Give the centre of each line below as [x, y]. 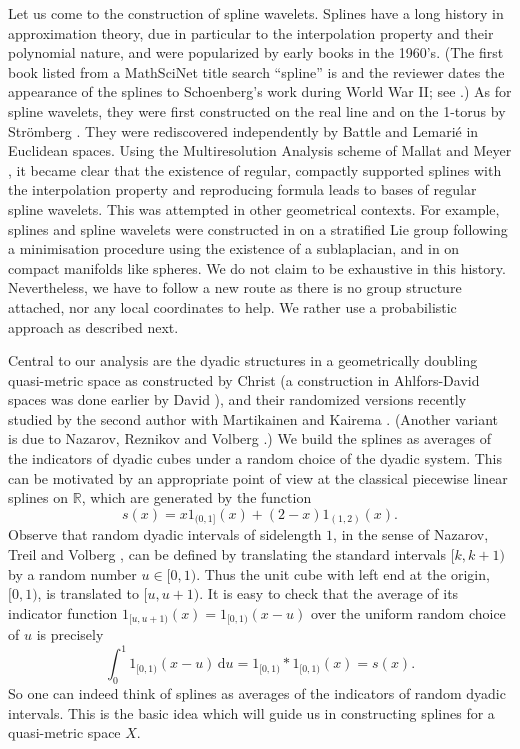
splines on [38, 497]
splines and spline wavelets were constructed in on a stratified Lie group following [258, 228]
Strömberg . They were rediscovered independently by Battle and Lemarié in [243, 130]
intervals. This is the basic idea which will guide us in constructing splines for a [251, 712]
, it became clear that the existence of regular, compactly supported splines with [255, 169]
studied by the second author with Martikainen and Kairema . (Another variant [253, 418]
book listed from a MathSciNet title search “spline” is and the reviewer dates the [256, 71]
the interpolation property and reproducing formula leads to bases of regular [242, 189]
